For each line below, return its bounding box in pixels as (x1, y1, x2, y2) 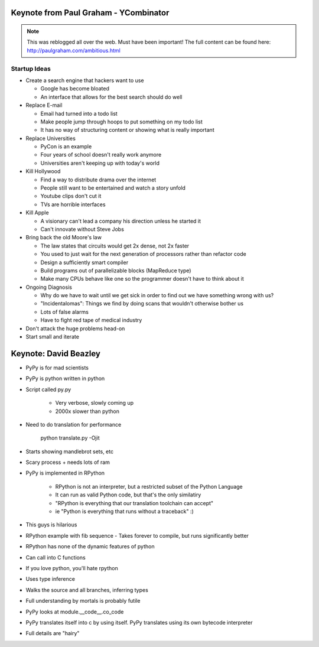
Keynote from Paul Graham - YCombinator (11, 8, 170, 18)
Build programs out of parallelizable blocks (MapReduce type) (40, 266, 191, 274)
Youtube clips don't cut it (40, 193, 102, 200)
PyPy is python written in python (25, 375, 105, 382)
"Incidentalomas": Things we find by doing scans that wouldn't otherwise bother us (40, 300, 244, 307)
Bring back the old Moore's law (25, 234, 102, 241)
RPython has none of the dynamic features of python (25, 543, 155, 550)
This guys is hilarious (25, 521, 77, 528)
